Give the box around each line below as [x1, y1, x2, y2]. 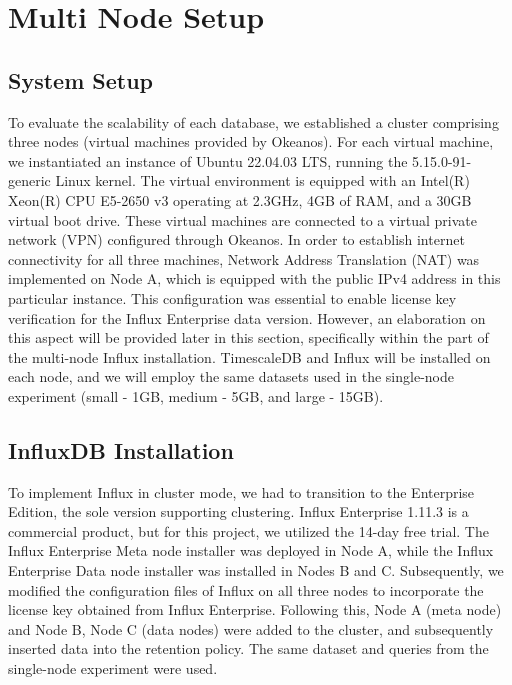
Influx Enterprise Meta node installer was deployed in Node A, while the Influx [8, 540, 494, 561]
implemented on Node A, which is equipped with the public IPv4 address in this [8, 268, 501, 289]
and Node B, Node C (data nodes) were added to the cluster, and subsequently [8, 618, 494, 639]
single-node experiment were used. [8, 658, 218, 679]
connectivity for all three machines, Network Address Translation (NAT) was [8, 248, 480, 269]
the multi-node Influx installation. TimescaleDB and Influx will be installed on [8, 346, 491, 367]
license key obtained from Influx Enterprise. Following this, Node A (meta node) [8, 599, 502, 620]
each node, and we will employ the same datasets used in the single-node [8, 366, 454, 387]
